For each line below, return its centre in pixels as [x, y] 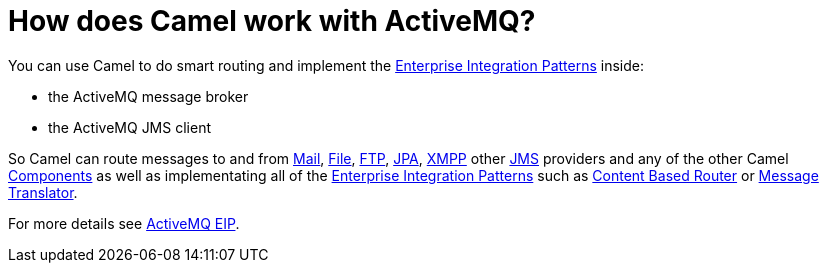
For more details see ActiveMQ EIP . [124, 223]
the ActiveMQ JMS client [129, 127]
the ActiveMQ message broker [148, 96]
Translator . [43, 192]
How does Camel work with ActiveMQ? [272, 21]
